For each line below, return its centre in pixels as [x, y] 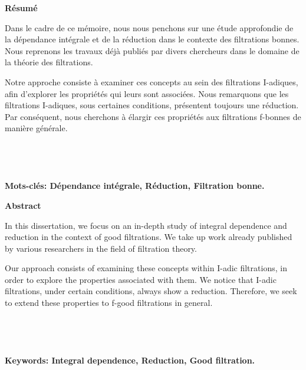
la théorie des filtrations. [49, 62]
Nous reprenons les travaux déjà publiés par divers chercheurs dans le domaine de [152, 50]
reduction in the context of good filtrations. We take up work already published [149, 237]
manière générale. [36, 128]
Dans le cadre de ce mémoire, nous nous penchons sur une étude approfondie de [149, 27]
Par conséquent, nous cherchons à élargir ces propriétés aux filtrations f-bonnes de [153, 116]
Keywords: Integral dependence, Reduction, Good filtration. [130, 360]
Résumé [21, 8]
